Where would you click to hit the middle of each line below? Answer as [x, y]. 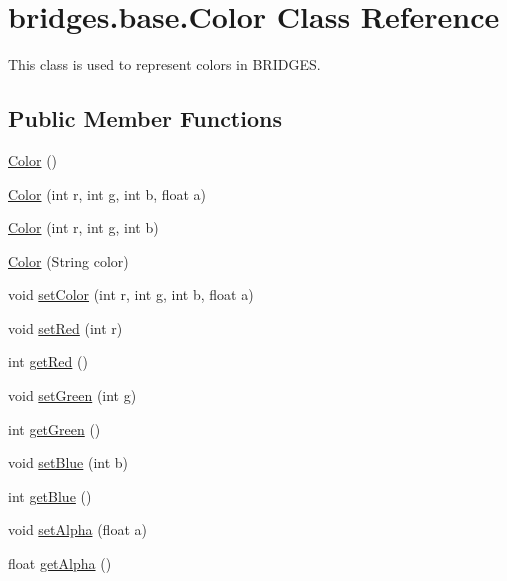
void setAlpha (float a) [77, 529]
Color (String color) [68, 260]
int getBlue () [50, 495]
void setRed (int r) [65, 327]
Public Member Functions [145, 118]
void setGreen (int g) [72, 395]
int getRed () [48, 361]
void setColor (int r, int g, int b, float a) [131, 294]
